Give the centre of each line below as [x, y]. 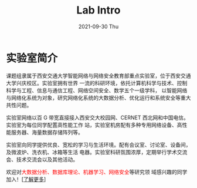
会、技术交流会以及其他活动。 [42, 159]
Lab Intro [98, 10]
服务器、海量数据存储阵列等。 [47, 132]
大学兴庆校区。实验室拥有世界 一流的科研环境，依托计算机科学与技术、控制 [97, 83]
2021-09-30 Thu [98, 26]
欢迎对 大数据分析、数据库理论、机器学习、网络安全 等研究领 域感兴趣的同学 [97, 172]
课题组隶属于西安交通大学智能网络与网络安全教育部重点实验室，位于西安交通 [98, 75]
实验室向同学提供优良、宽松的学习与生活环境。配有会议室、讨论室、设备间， [98, 145]
